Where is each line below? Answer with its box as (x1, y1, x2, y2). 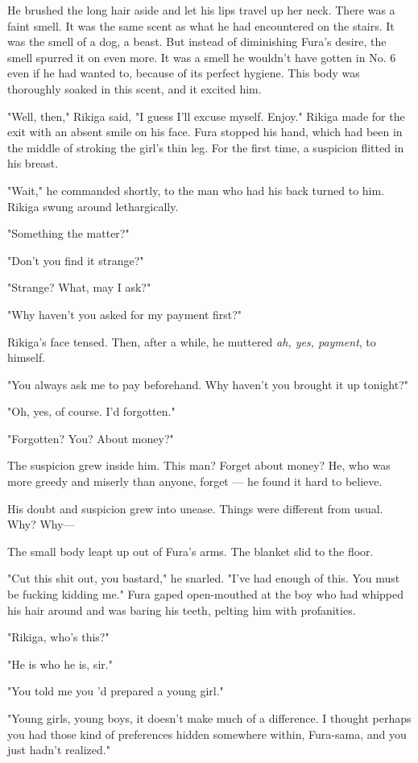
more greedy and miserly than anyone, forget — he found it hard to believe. (7, 473, 383, 490)
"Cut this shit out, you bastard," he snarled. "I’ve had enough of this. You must (7, 570, 400, 587)
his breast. (7, 155, 59, 172)
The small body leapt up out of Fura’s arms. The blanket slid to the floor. (7, 542, 374, 559)
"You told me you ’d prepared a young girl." (7, 682, 224, 699)
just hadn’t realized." (7, 741, 110, 758)
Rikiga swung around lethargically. (7, 197, 179, 214)
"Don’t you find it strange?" (7, 251, 144, 268)
